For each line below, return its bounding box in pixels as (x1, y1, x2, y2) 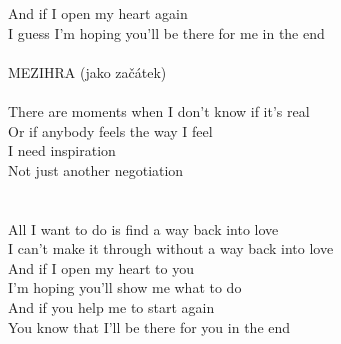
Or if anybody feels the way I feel (8, 120, 213, 141)
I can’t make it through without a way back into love (8, 238, 334, 259)
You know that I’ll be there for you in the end (8, 316, 291, 337)
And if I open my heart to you (8, 257, 194, 278)
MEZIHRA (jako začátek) (8, 61, 167, 82)
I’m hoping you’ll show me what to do (8, 277, 242, 298)
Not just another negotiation (8, 159, 184, 180)
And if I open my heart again (8, 3, 188, 23)
